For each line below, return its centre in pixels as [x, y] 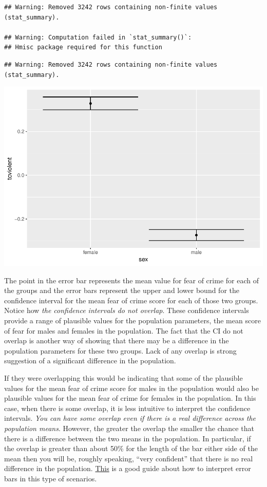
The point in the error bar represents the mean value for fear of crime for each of [131, 280]
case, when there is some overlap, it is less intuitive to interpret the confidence [127, 408]
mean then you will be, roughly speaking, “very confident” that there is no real [129, 458]
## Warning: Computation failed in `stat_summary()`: [98, 37]
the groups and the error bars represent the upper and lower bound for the [122, 290]
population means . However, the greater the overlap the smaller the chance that [129, 428]
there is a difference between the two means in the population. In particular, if [128, 438]
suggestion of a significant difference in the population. [90, 361]
